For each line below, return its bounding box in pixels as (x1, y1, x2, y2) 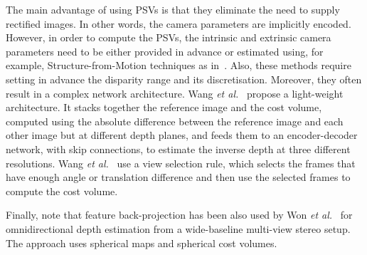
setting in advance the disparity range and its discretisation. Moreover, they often (6, 71, 362, 86)
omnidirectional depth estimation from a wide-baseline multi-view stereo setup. (6, 221, 351, 236)
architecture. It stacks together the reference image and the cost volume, (6, 100, 322, 115)
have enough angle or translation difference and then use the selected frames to (6, 170, 351, 184)
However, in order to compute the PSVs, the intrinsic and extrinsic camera (6, 30, 331, 45)
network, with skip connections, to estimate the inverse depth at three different (6, 141, 351, 156)
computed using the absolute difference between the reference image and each (6, 113, 344, 128)
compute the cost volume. (6, 183, 118, 198)
